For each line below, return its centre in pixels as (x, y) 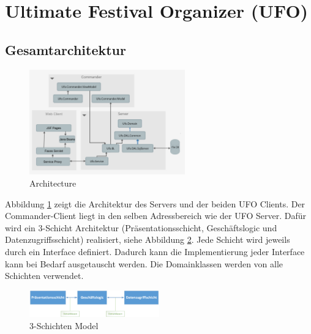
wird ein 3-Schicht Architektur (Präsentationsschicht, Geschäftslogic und (141, 227)
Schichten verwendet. (44, 276)
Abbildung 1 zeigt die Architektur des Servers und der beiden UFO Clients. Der (155, 203)
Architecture (53, 183)
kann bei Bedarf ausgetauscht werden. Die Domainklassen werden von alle (144, 263)
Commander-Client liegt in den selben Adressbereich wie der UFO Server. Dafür (156, 216)
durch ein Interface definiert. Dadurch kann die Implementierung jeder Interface (155, 252)
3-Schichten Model (64, 325)
